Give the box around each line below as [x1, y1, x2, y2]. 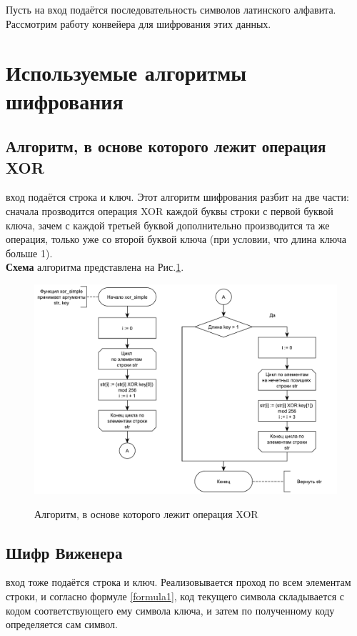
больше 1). [6, 245, 53, 260]
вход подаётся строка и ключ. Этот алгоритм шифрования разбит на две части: [6, 189, 349, 204]
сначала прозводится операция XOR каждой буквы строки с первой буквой [6, 203, 333, 218]
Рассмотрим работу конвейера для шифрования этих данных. [6, 16, 271, 31]
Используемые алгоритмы [6, 58, 247, 87]
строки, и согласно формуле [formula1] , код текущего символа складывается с [6, 589, 344, 604]
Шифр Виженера [6, 541, 123, 563]
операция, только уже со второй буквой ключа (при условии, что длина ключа [6, 232, 346, 247]
